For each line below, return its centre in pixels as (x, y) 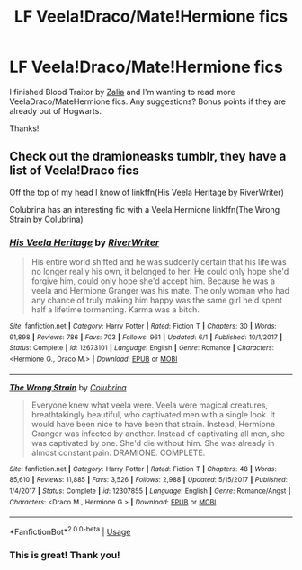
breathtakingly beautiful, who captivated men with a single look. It (153, 414)
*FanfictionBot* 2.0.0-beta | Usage (70, 531)
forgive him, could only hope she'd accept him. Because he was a (153, 281)
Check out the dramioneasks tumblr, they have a (148, 157)
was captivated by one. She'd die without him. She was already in (153, 443)
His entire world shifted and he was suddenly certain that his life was (159, 262)
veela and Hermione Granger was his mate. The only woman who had (160, 291)
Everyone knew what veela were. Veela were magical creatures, (149, 405)
